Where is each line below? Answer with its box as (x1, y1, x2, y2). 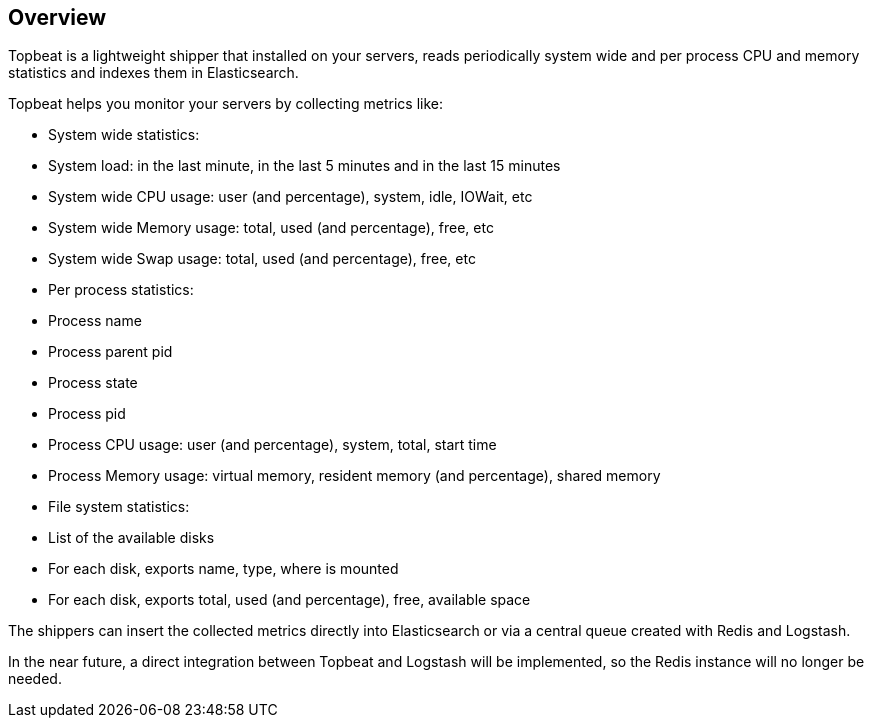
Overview (8, 5, 107, 30)
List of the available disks (48, 529, 215, 547)
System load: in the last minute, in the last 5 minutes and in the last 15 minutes (48, 157, 561, 175)
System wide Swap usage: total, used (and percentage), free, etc (48, 250, 476, 268)
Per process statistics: (48, 281, 194, 299)
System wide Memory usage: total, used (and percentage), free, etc (48, 219, 494, 237)
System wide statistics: (48, 126, 200, 144)
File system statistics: (48, 498, 190, 516)
